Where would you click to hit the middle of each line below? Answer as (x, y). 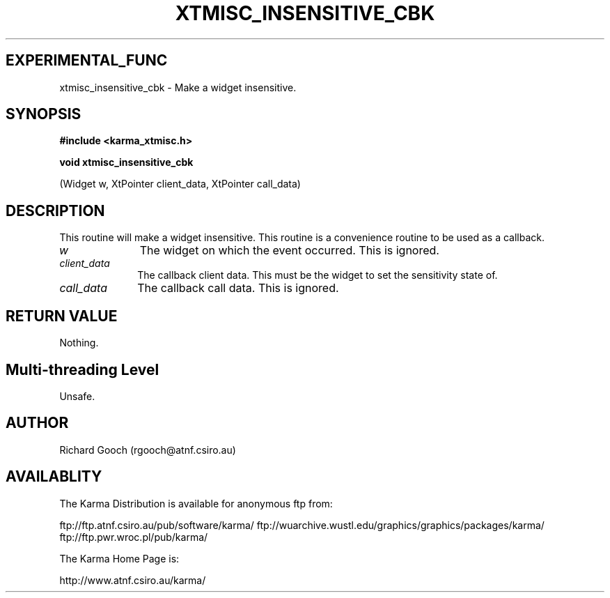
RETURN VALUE (62, 316)
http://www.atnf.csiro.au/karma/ (133, 580)
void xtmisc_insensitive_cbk (126, 162)
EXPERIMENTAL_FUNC (87, 61)
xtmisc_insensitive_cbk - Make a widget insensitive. (178, 87)
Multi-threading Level (83, 369)
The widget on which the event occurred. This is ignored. (289, 251)
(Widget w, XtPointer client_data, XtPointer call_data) (180, 184)
